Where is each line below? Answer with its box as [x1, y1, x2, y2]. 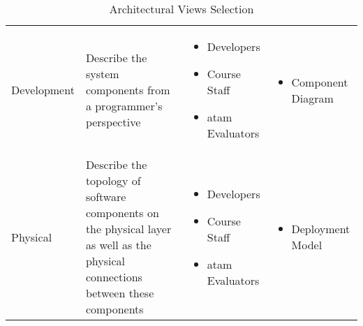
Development [11, 82, 75, 98]
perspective [85, 114, 141, 130]
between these [85, 285, 154, 301]
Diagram [291, 89, 334, 106]
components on [85, 205, 159, 221]
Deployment [291, 221, 350, 237]
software [85, 188, 126, 205]
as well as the [85, 237, 151, 253]
